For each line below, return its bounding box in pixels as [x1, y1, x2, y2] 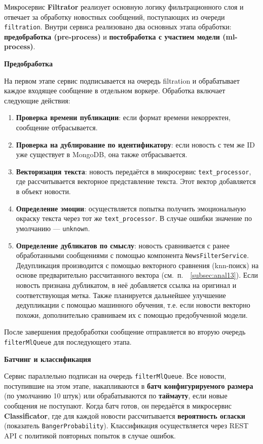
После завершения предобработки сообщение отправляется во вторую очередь [4, 326, 246, 337]
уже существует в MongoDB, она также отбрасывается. [16, 149, 187, 160]
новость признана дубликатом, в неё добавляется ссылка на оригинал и [16, 279, 237, 290]
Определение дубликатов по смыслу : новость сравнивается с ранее [16, 240, 230, 250]
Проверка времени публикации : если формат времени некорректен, [16, 112, 231, 123]
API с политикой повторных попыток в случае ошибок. [4, 430, 176, 440]
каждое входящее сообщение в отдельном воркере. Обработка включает [4, 85, 226, 96]
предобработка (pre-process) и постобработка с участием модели [4, 31, 220, 42]
